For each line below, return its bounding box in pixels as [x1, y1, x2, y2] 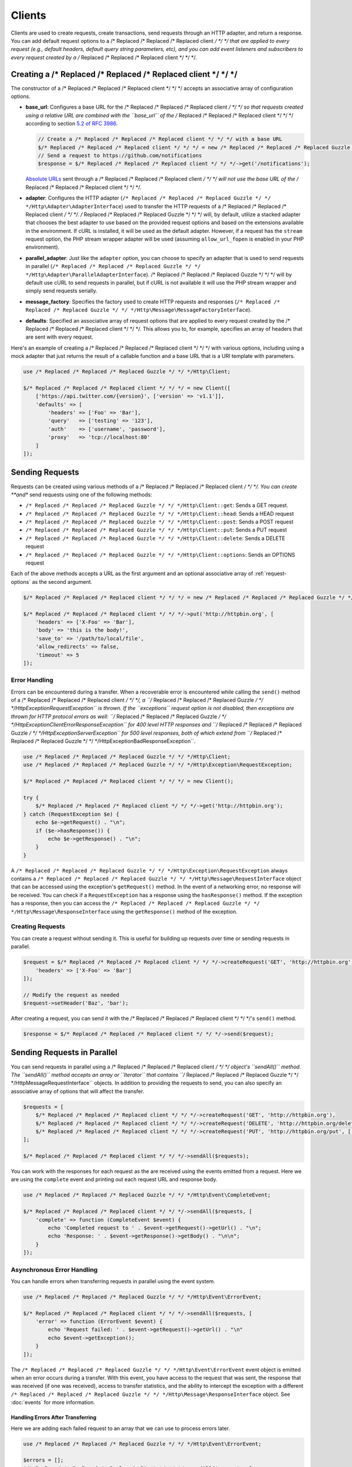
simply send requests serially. [25, 288, 97, 295]
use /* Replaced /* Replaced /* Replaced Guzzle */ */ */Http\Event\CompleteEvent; [23, 1192, 271, 1198]
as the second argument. [32, 578, 93, 585]
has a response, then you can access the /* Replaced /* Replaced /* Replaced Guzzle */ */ [11, 900, 260, 907]
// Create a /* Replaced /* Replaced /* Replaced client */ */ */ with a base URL [38, 136, 283, 143]
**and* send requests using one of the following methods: [11, 491, 153, 498]
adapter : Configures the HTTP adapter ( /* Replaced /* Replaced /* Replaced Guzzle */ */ [25, 194, 271, 202]
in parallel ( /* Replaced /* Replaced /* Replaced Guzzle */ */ [25, 263, 201, 270]
